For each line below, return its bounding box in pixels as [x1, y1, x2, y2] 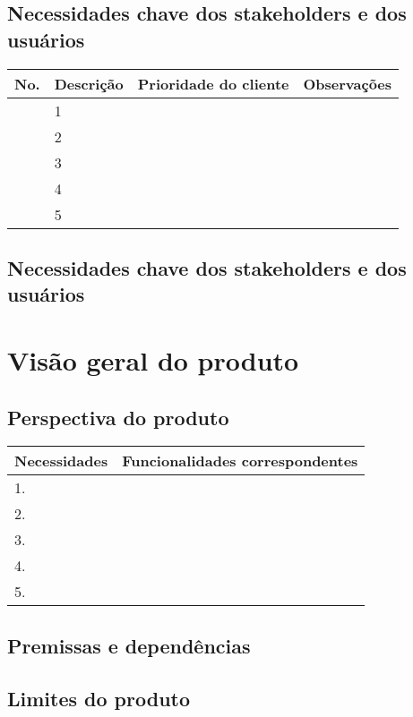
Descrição [54, 73, 124, 94]
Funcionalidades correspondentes [122, 450, 358, 472]
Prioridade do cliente [137, 73, 289, 94]
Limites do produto [7, 684, 191, 712]
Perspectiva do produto [7, 403, 229, 431]
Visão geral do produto [7, 341, 299, 378]
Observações [303, 73, 392, 94]
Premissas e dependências [7, 631, 251, 659]
